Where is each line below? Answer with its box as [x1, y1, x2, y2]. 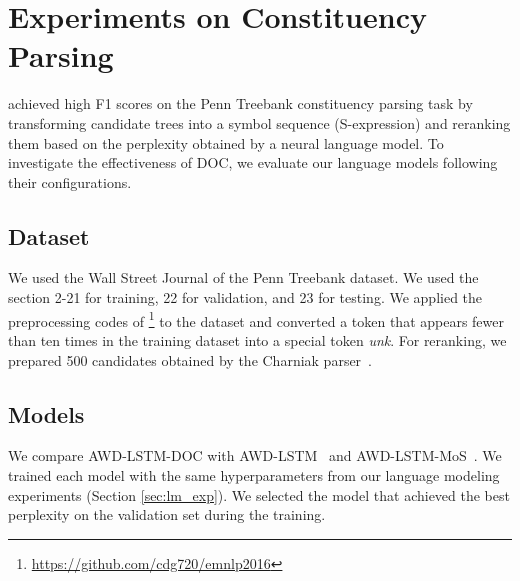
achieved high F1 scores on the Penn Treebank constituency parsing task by [8, 93, 473, 114]
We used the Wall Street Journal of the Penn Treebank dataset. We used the [8, 267, 479, 288]
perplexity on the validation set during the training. [8, 504, 326, 525]
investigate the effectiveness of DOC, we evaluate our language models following [8, 152, 498, 173]
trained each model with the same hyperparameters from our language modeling [8, 464, 500, 485]
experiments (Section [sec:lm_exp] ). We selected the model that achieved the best [8, 484, 510, 505]
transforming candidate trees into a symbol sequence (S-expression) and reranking [8, 112, 511, 133]
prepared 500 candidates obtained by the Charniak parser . [8, 349, 373, 370]
